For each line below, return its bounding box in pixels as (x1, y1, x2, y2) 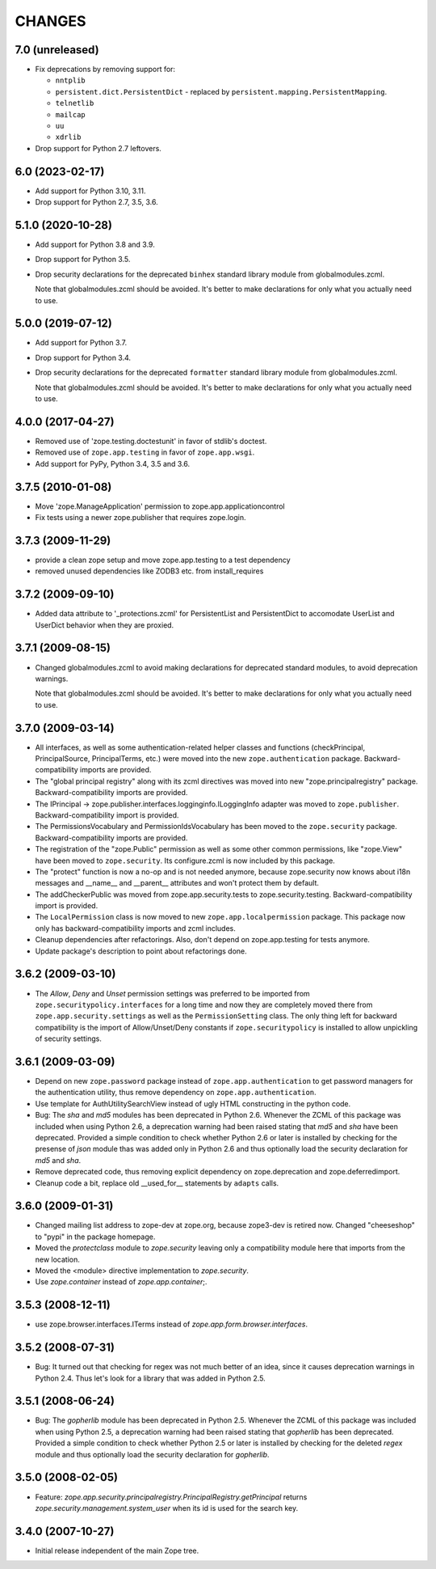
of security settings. (35, 1034, 103, 1043)
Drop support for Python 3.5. (35, 255, 131, 264)
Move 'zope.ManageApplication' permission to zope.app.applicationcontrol (35, 501, 286, 511)
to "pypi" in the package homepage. (35, 1232, 156, 1241)
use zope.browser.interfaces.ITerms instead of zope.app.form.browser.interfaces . (35, 1319, 308, 1330)
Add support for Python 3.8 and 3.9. (35, 239, 155, 249)
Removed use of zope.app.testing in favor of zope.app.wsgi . (35, 447, 255, 457)
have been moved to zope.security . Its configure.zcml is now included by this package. (35, 856, 335, 865)
